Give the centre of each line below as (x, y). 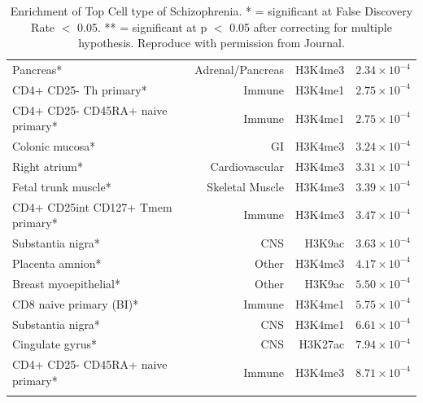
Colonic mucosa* (54, 146)
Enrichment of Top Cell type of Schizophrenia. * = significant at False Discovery (211, 11)
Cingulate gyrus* (55, 344)
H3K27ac (322, 344)
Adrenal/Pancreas (239, 70)
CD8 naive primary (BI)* (76, 303)
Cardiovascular (247, 166)
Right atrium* (48, 166)
